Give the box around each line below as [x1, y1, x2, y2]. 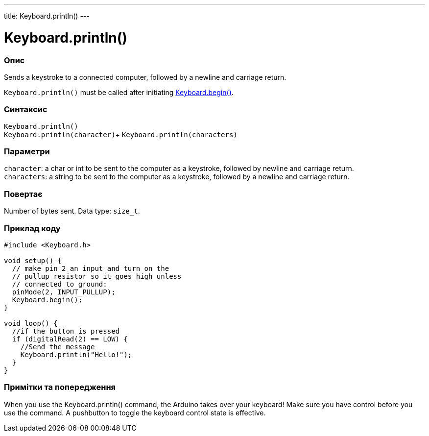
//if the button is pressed [12, 327, 120, 335]
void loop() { [4, 319, 58, 327]
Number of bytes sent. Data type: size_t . [4, 207, 140, 216]
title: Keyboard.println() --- [4, 12, 90, 20]
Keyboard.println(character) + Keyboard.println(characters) [4, 130, 238, 139]
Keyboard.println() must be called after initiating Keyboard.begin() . [4, 88, 234, 97]
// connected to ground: [12, 280, 107, 288]
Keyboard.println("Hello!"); [20, 350, 132, 359]
